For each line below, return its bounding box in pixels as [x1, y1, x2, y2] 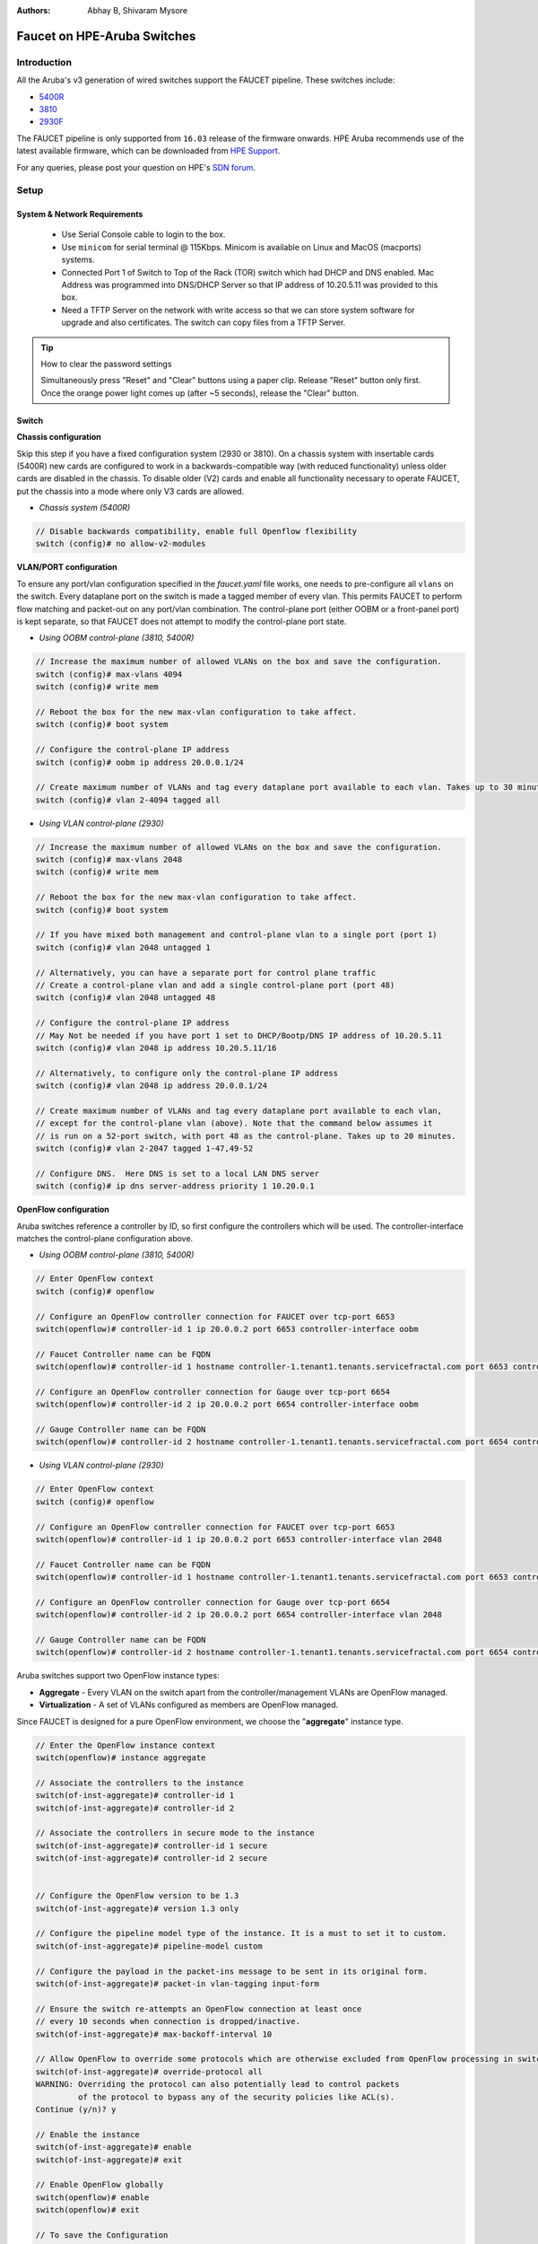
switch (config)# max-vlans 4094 [35, 669, 183, 679]
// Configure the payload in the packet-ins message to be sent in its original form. [35, 1966, 429, 1977]
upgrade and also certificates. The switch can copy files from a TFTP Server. [61, 317, 346, 328]
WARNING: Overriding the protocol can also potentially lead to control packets [35, 2079, 400, 2090]
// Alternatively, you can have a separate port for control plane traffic [35, 968, 377, 977]
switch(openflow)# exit [35, 2205, 141, 2215]
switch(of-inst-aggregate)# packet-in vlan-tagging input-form [35, 1979, 320, 1989]
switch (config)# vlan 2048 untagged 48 [35, 993, 215, 1003]
